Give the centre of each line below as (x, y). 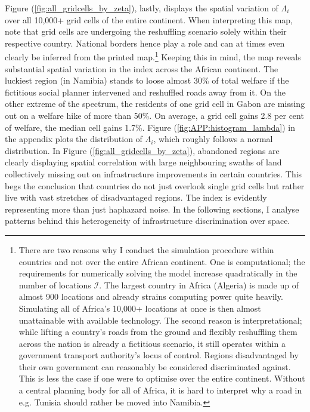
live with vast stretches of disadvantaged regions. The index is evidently (136, 197)
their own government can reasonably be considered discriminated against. (155, 366)
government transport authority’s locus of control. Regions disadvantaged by (159, 355)
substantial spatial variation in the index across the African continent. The (142, 68)
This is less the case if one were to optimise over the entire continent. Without (162, 378)
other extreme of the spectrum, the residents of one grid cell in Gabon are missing (155, 104)
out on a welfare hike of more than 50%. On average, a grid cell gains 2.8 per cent (154, 115)
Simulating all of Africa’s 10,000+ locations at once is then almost (140, 308)
